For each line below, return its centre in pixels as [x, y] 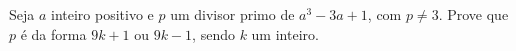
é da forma [53, 33]
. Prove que [473, 14]
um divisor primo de [232, 14]
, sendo [213, 33]
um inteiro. [285, 33]
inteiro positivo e [102, 14]
